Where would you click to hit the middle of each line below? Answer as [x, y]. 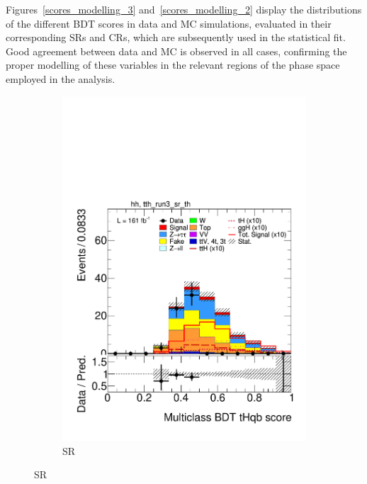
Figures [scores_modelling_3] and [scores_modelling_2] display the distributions [184, 9]
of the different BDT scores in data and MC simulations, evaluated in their [169, 23]
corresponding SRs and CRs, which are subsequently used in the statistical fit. [176, 37]
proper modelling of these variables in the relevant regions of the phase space [173, 65]
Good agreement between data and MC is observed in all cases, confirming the [176, 51]
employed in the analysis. [61, 78]
